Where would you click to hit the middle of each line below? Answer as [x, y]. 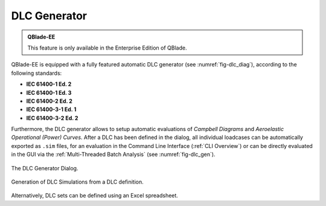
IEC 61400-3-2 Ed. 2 [52, 118]
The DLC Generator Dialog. [45, 168]
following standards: [37, 73]
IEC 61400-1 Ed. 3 [49, 92]
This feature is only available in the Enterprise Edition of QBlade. [107, 48]
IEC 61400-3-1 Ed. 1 [51, 109]
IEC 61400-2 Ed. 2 [49, 101]
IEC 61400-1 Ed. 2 [49, 84]
